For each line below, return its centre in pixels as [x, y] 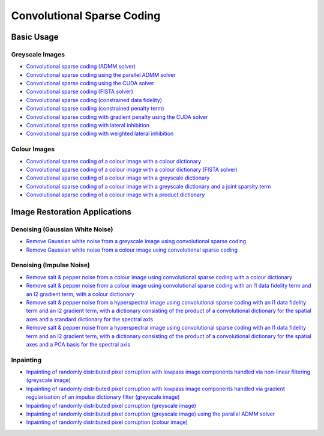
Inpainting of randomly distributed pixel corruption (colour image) [107, 422]
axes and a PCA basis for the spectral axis [78, 344]
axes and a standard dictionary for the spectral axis [89, 319]
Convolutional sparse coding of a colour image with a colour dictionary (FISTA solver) [132, 169]
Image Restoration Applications [71, 212]
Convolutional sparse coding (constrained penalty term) [95, 109]
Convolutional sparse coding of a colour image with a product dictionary [115, 195]
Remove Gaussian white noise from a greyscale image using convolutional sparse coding [136, 241]
